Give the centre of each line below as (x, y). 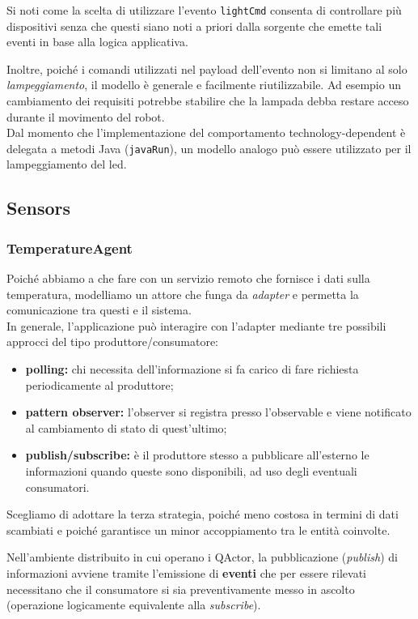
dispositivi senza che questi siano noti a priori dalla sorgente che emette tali (194, 26)
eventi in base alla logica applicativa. (97, 42)
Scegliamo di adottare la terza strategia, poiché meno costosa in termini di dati (203, 514)
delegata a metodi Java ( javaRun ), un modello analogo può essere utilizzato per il (209, 148)
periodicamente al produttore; (99, 384)
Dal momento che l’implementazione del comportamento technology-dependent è (206, 132)
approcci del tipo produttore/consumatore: (112, 342)
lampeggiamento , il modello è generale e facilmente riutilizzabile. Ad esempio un (204, 85)
